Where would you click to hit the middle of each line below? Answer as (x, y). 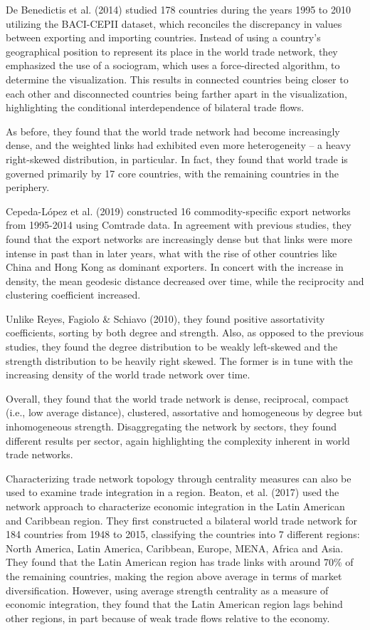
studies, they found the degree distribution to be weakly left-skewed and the (172, 347)
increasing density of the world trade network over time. (128, 375)
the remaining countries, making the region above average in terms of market (174, 575)
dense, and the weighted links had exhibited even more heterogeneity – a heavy (179, 145)
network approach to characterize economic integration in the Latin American (175, 506)
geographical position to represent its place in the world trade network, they (172, 51)
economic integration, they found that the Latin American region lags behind (174, 604)
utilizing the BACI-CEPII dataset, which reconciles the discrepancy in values (174, 23)
